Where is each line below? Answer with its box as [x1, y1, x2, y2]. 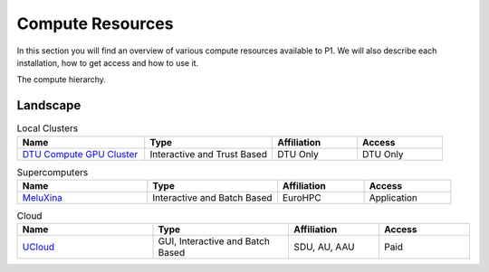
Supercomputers [16, 165, 89, 178]
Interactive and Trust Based [149, 147, 267, 160]
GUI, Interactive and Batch [158, 235, 271, 248]
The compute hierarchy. [16, 74, 106, 85]
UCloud [22, 240, 55, 253]
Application [369, 191, 418, 203]
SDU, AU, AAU [293, 240, 355, 253]
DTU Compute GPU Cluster [22, 147, 139, 160]
